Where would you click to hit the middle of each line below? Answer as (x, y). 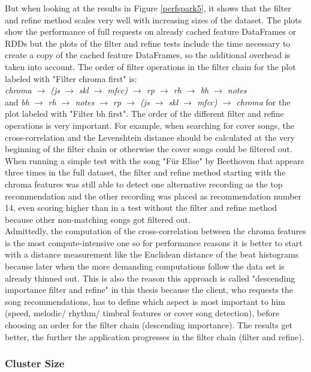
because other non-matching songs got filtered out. (98, 219)
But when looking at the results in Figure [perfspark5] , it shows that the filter (148, 8)
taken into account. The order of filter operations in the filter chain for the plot (150, 66)
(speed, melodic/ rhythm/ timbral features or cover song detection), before (142, 313)
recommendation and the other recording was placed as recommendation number (153, 196)
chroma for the (263, 102)
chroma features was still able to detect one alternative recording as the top (144, 184)
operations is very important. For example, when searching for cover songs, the (150, 125)
